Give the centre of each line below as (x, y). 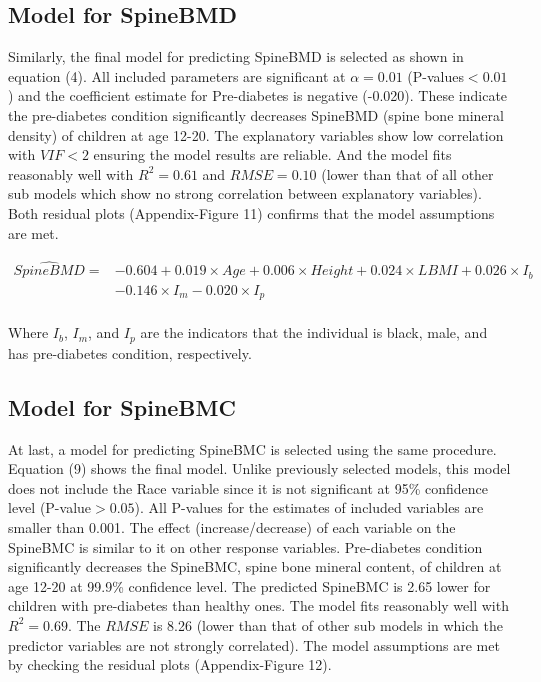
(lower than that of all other (407, 173)
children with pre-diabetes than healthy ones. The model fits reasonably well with (258, 605)
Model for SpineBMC (122, 406)
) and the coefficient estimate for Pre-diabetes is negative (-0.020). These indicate (258, 95)
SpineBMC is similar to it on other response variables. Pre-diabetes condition (245, 546)
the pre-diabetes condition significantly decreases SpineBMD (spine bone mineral (256, 114)
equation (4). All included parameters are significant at (177, 75)
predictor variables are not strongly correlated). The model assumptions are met (254, 644)
